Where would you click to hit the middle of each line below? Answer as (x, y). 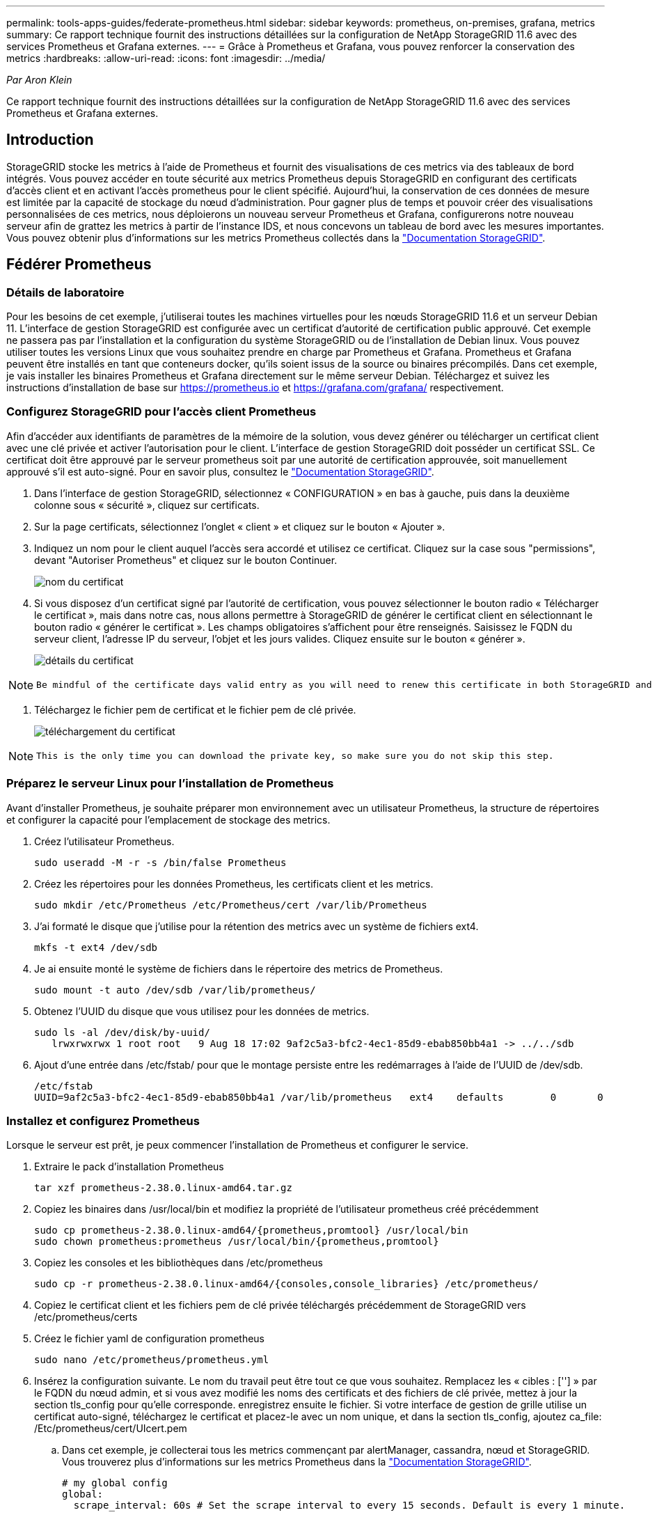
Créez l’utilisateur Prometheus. (104, 841)
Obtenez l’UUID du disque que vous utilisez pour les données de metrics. (202, 1011)
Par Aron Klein (39, 80)
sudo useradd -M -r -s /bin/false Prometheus (160, 862)
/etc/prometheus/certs (86, 1317)
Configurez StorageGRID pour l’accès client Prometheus (161, 412)
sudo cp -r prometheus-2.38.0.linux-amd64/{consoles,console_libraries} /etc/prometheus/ (286, 1284)
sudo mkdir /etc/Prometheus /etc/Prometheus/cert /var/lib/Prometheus (231, 905)
